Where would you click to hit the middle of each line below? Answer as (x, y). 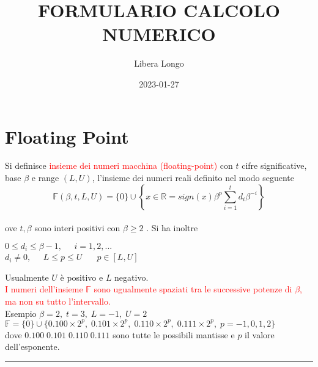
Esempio (21, 313)
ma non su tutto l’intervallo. (58, 301)
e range (45, 178)
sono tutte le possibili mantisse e (174, 334)
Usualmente (27, 277)
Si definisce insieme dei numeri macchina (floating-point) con (119, 165)
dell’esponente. (32, 347)
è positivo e (82, 277)
